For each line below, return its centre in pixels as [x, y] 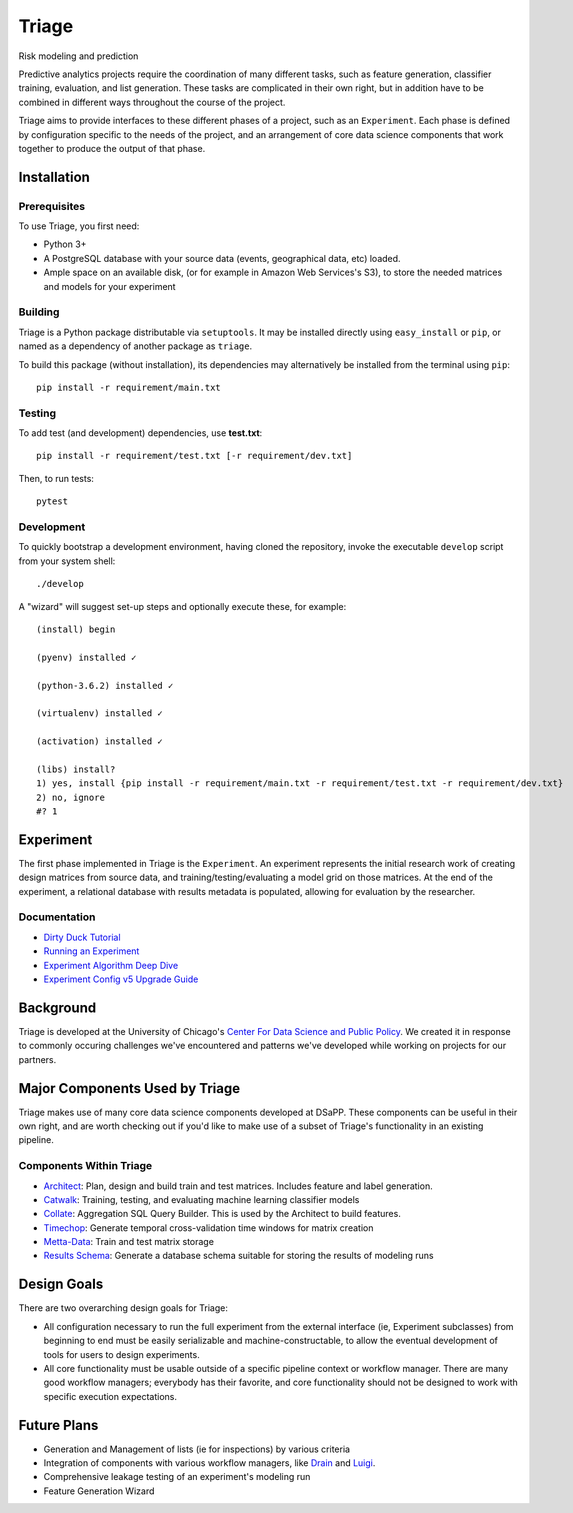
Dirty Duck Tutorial [82, 937]
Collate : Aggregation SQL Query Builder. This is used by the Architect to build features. [222, 1214]
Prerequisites [51, 206]
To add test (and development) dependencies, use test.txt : [140, 433]
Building [39, 312]
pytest [52, 501]
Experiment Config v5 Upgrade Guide [121, 979]
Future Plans [58, 1425]
